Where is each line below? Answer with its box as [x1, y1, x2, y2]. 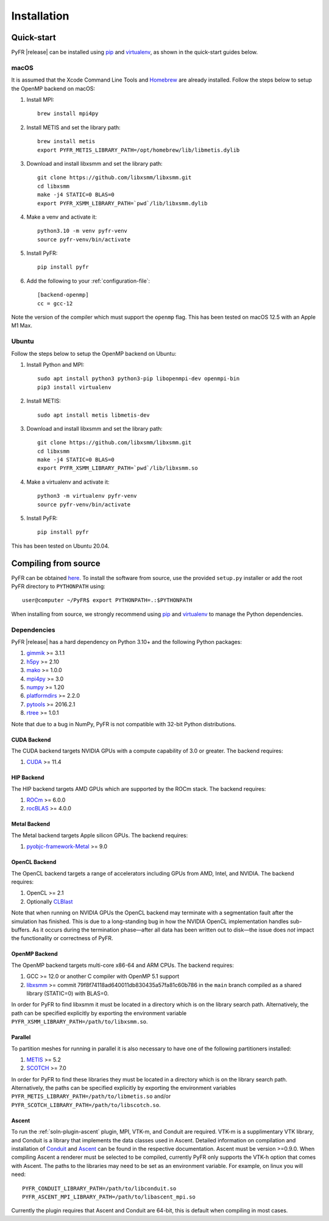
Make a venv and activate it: [26, 213, 97, 221]
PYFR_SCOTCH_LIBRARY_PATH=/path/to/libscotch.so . [11, 1101, 161, 1108]
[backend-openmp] [37, 291, 89, 299]
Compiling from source [11, 558, 101, 568]
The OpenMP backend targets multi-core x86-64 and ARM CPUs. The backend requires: [11, 961, 234, 969]
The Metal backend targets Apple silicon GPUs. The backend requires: [11, 832, 188, 839]
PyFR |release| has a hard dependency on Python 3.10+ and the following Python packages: [11, 639, 242, 646]
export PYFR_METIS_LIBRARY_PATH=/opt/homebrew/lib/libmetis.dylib [37, 146, 240, 154]
